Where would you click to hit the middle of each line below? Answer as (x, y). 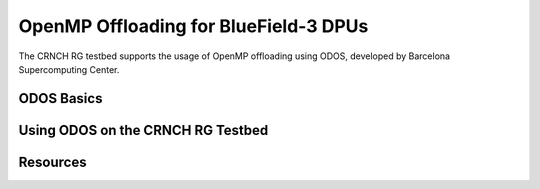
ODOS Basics (60, 98)
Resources (52, 161)
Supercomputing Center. (69, 69)
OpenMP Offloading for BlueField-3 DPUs (193, 26)
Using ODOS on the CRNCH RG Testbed (143, 130)
